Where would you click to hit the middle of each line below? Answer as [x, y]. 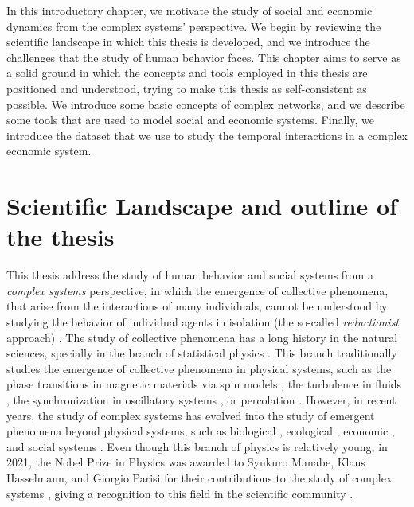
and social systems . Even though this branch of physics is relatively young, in [197, 446]
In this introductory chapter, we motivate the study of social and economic [189, 10]
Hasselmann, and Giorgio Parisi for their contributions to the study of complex [199, 477]
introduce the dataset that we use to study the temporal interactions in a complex [207, 135]
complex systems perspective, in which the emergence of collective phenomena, [197, 290]
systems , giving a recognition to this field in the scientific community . [180, 493]
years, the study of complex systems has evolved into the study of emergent [191, 415]
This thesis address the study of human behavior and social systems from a [190, 275]
